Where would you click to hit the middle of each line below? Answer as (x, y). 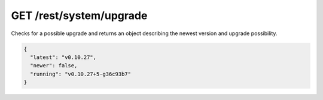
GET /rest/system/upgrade (79, 15)
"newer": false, (54, 66)
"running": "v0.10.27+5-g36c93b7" (81, 74)
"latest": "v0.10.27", (63, 57)
